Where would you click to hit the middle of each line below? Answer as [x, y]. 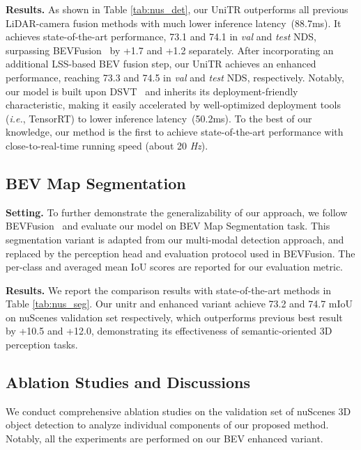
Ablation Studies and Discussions [128, 382]
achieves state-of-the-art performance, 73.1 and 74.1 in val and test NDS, [161, 37]
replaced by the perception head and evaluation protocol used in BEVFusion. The [180, 253]
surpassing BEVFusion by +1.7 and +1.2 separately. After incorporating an [170, 50]
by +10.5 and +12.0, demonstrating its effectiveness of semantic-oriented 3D [169, 331]
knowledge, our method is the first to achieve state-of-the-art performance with [175, 132]
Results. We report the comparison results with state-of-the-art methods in [169, 290]
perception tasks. [42, 345]
